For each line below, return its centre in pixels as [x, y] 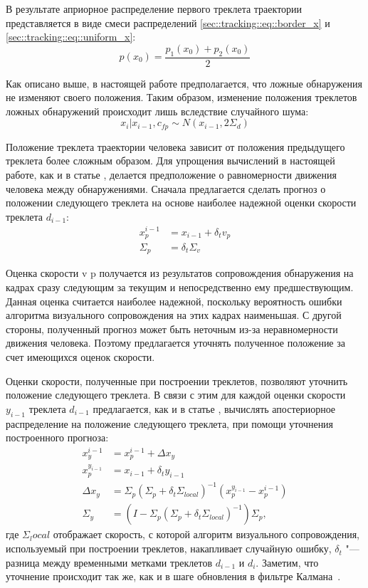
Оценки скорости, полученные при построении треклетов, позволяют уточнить [177, 380]
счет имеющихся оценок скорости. [80, 357]
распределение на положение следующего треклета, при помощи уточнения [170, 423]
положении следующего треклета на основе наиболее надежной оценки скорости [181, 203]
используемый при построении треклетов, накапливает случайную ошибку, [169, 548]
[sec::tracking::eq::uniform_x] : [71, 37]
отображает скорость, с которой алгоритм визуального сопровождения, [206, 534]
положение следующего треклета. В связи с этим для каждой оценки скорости [176, 395]
